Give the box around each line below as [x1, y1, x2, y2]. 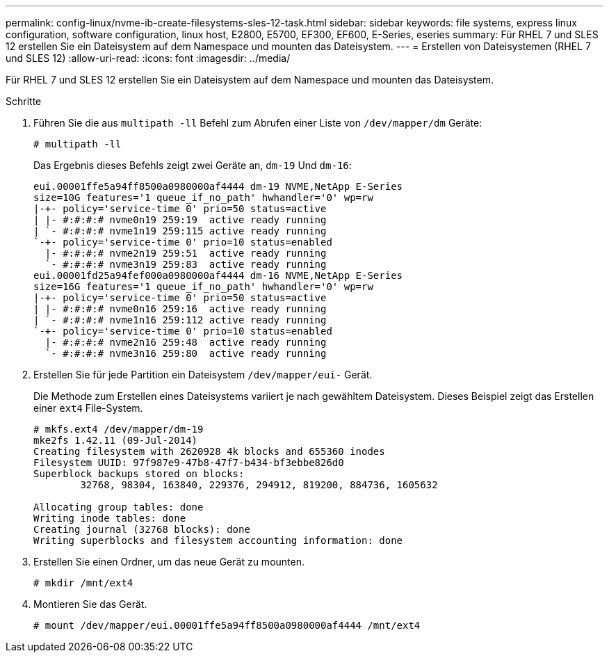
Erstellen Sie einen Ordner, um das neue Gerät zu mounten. [33, 556, 304, 568]
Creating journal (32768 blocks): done [33, 524, 250, 535]
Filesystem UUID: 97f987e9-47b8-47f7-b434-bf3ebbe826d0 [33, 457, 344, 468]
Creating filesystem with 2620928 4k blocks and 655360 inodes [33, 446, 385, 457]
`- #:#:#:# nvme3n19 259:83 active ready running [44, 259, 327, 270]
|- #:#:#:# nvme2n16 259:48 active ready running [44, 337, 327, 348]
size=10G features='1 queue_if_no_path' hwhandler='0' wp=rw [33, 192, 373, 203]
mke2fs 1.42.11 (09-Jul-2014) [33, 435, 198, 446]
